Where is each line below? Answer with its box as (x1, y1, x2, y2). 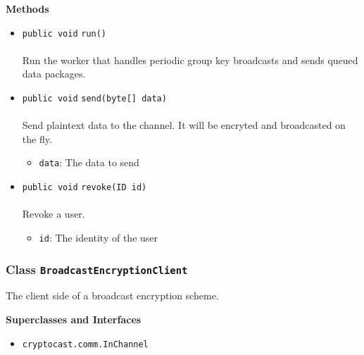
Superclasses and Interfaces (6, 312, 142, 326)
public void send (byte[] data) (22, 94, 167, 104)
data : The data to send (39, 155, 139, 170)
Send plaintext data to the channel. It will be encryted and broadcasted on (22, 118, 346, 132)
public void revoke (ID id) (22, 182, 147, 193)
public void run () (22, 28, 107, 39)
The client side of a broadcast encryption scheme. (6, 288, 219, 303)
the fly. (22, 131, 52, 146)
